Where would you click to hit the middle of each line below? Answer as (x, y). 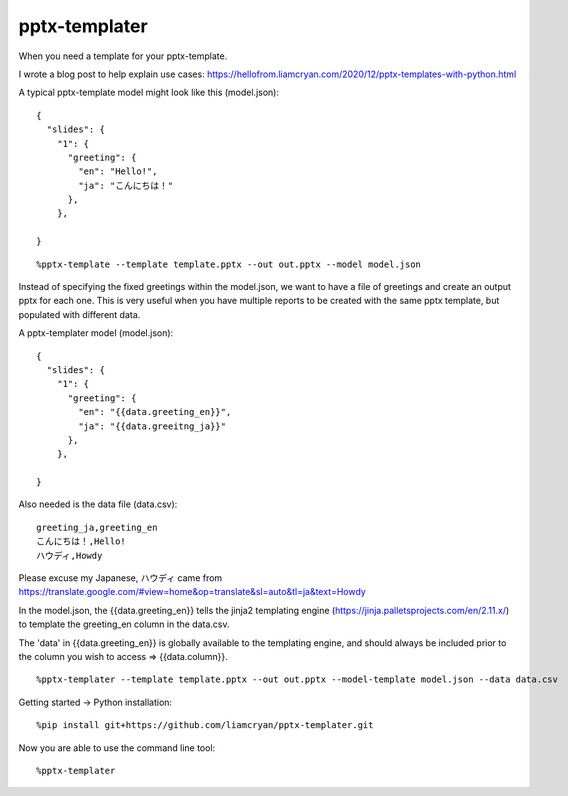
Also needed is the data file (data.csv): (98, 504)
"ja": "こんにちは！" (126, 185)
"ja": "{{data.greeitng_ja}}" (152, 426)
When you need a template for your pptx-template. (123, 56)
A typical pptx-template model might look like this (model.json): (149, 92)
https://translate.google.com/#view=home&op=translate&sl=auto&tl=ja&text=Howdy (192, 592)
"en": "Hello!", (118, 171)
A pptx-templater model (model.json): (96, 333)
